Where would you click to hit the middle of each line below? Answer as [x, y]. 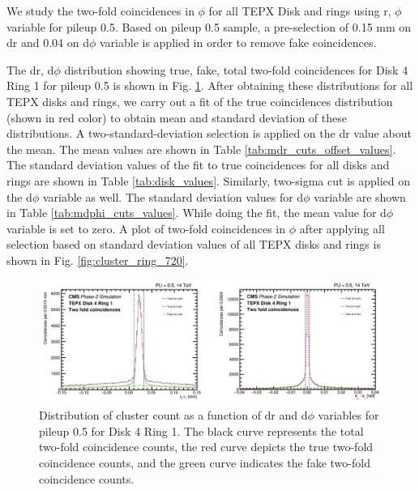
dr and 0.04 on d [48, 43]
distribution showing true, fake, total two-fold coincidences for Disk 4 [236, 69]
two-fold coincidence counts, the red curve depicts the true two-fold [206, 447]
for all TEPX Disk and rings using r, [300, 11]
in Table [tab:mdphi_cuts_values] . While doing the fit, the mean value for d [197, 213]
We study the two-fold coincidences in [100, 11]
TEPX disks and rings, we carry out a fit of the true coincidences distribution [200, 101]
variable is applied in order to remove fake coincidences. [238, 43]
